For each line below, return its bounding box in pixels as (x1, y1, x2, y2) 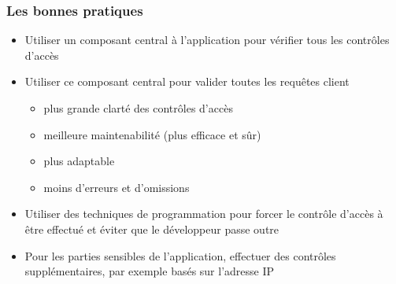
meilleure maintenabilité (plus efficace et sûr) (43, 126, 261, 142)
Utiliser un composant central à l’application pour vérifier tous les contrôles (24, 31, 390, 48)
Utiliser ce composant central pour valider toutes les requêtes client (24, 73, 350, 90)
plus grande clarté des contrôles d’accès (43, 100, 233, 116)
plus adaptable (43, 153, 115, 169)
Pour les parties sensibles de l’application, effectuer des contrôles (24, 247, 336, 264)
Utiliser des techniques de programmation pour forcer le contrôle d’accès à (24, 205, 383, 222)
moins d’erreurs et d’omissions (43, 179, 190, 195)
